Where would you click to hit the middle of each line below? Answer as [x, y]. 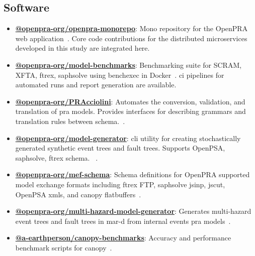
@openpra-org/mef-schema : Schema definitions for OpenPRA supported [133, 174]
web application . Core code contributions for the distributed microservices [131, 38]
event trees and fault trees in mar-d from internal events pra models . [123, 221]
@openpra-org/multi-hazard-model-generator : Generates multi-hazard [133, 211]
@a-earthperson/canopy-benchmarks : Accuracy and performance [123, 238]
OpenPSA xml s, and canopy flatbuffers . [78, 194]
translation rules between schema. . [70, 121]
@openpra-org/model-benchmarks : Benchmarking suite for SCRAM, [129, 65]
